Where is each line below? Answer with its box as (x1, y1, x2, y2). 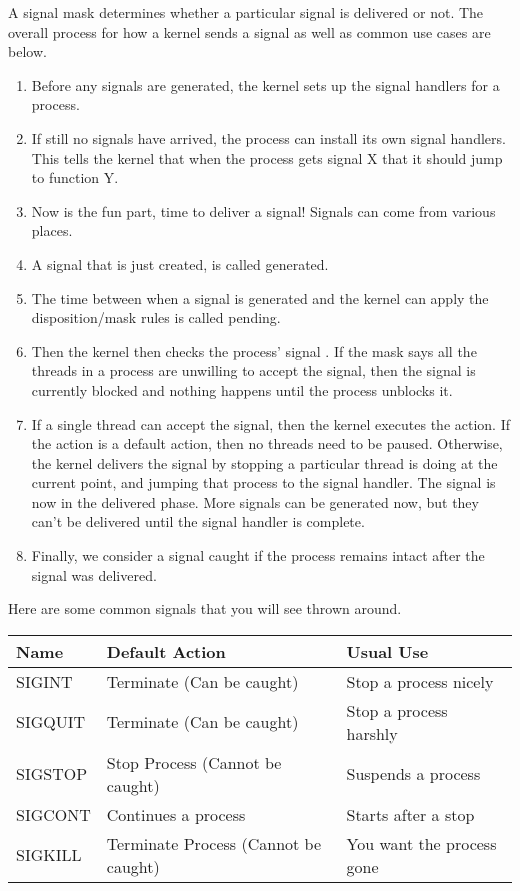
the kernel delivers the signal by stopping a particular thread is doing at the (31, 452, 498, 473)
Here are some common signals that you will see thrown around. (8, 598, 402, 619)
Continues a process (106, 802, 246, 826)
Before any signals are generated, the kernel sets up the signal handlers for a (31, 74, 500, 95)
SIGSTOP (16, 762, 88, 786)
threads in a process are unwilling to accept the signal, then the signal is (31, 360, 476, 381)
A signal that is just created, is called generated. (31, 253, 329, 274)
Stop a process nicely (346, 669, 494, 693)
